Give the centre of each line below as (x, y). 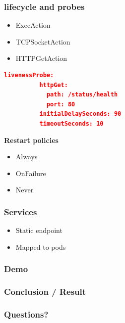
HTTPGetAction (41, 58)
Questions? (26, 314)
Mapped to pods (41, 247)
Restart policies (31, 140)
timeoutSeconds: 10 (71, 123)
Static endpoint (39, 230)
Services (21, 211)
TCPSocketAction (43, 41)
